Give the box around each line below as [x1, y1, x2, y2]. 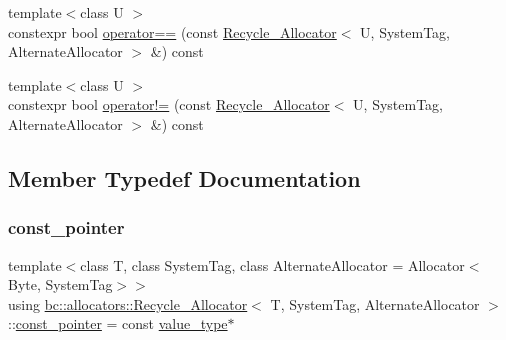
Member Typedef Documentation [8, 162, 361, 193]
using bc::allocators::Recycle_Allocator [8, 293, 248, 314]
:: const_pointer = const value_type [8, 313, 228, 334]
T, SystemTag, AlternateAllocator [270, 293, 480, 314]
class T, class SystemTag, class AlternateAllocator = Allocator [80, 254, 465, 275]
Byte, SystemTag [8, 274, 113, 295]
